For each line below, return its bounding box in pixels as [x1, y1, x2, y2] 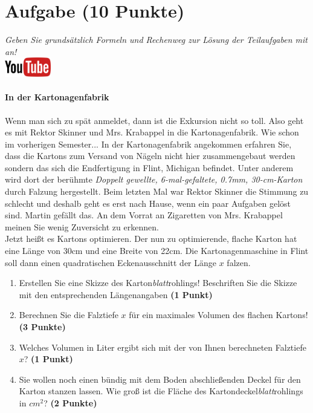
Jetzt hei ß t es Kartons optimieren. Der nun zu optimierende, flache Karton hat [5, 232, 297, 245]
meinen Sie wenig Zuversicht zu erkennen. [5, 220, 159, 233]
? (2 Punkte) [44, 396, 97, 409]
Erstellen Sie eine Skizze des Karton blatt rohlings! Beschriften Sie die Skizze [19, 276, 297, 289]
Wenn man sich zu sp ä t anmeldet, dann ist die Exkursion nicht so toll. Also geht [5, 114, 304, 126]
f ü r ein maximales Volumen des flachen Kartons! [129, 308, 308, 321]
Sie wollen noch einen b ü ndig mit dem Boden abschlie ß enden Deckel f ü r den [19, 372, 301, 385]
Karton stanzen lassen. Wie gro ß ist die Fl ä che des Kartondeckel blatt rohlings [19, 385, 303, 397]
